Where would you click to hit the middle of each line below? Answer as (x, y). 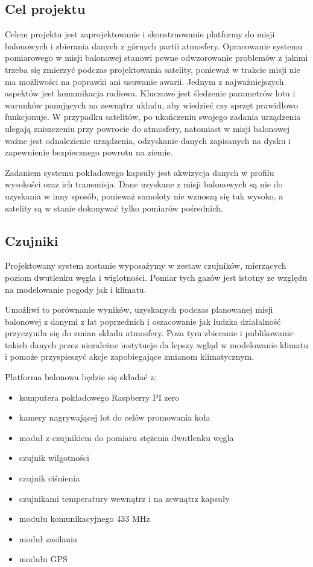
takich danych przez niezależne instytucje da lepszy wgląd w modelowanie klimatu (156, 344)
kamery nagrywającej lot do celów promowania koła (115, 417)
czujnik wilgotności (54, 458)
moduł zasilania (48, 538)
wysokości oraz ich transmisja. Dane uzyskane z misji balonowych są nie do (144, 184)
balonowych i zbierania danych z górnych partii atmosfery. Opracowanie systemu (154, 45)
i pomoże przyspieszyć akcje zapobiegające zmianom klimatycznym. (130, 356)
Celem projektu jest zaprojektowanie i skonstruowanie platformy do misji (140, 34)
